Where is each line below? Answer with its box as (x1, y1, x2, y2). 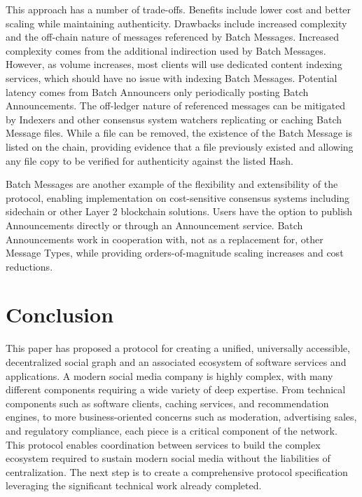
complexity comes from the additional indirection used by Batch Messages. (6, 43, 326, 57)
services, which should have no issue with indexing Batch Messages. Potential (6, 70, 337, 85)
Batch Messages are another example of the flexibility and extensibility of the (6, 177, 338, 191)
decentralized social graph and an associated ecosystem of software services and (6, 355, 347, 369)
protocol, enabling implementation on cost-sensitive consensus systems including (6, 190, 350, 205)
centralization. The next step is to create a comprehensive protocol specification (6, 464, 348, 479)
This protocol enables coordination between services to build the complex (6, 437, 321, 451)
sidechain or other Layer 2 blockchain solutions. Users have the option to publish (6, 204, 353, 219)
